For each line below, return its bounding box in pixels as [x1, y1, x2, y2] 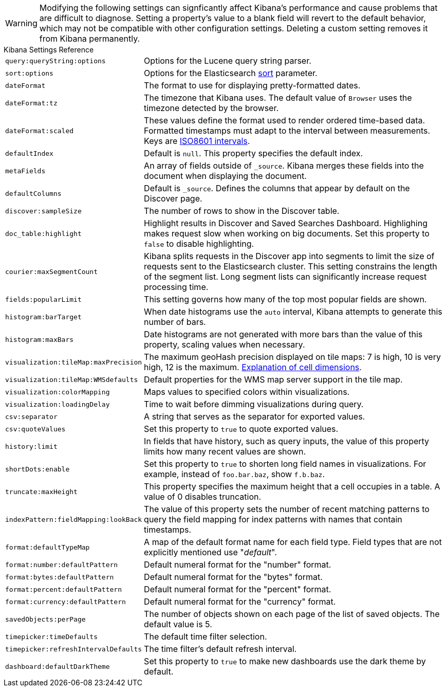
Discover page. [144, 193, 202, 204]
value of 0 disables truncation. [144, 492, 262, 502]
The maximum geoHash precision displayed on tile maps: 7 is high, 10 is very [144, 352, 441, 362]
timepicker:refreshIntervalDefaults [5, 645, 142, 653]
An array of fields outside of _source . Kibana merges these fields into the [144, 160, 424, 171]
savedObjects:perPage [5, 615, 86, 623]
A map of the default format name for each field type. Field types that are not [144, 537, 442, 547]
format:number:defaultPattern [5, 560, 118, 569]
